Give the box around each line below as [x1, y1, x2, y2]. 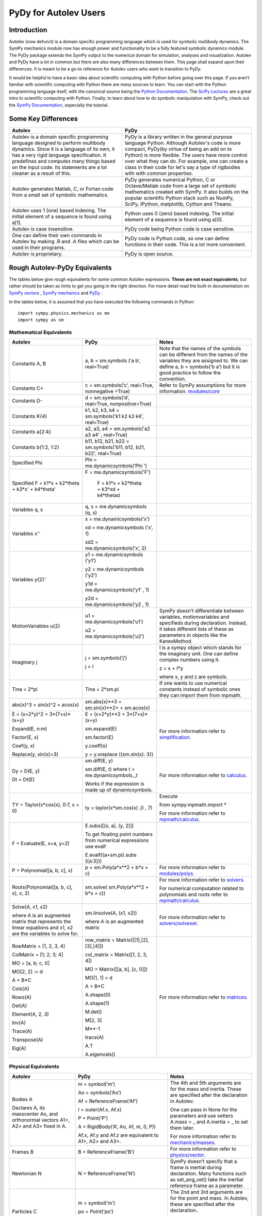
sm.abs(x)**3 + [85, 698, 122, 705]
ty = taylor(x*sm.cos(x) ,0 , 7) [85, 805, 153, 811]
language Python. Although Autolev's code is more [124, 140, 241, 146]
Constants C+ [12, 385, 44, 392]
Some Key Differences [9, 115, 78, 123]
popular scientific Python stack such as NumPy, [124, 195, 234, 201]
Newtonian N [12, 1170, 42, 1177]
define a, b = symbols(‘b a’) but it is [159, 363, 240, 370]
